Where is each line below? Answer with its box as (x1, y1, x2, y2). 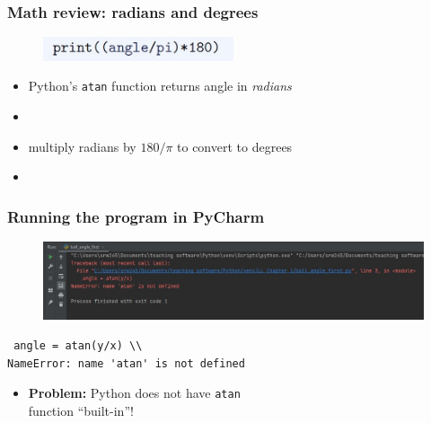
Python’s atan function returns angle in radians (28, 76, 292, 95)
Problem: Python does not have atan (28, 383, 241, 402)
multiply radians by (28, 137, 136, 155)
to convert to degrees (177, 137, 293, 155)
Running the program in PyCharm (7, 205, 265, 227)
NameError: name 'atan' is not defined (7, 357, 245, 370)
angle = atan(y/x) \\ (13, 339, 143, 353)
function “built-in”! (28, 401, 134, 419)
